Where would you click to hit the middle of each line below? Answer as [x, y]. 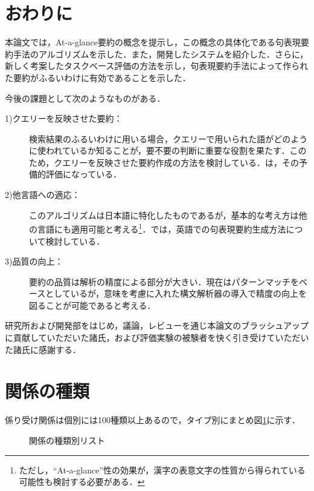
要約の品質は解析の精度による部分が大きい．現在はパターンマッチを [164, 281]
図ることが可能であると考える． [92, 305]
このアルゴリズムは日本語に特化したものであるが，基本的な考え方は [164, 215]
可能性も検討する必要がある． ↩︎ [82, 482]
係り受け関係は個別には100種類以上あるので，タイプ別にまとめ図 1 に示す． [152, 420]
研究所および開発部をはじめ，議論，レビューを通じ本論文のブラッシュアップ [157, 325]
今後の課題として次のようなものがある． [85, 98]
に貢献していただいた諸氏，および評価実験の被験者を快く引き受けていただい [157, 338]
